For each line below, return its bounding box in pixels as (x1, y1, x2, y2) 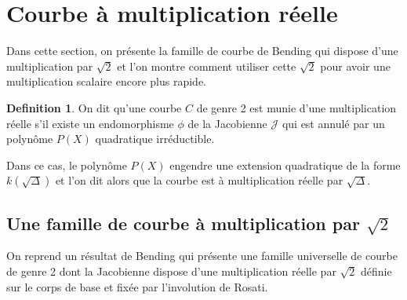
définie (360, 263, 392, 280)
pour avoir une (320, 57, 391, 74)
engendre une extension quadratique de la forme (169, 156, 401, 173)
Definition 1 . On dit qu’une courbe (6, 99, 182, 115)
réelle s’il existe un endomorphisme (6, 115, 174, 131)
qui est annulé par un (282, 115, 385, 131)
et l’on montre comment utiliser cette (117, 57, 296, 74)
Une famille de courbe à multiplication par (6, 210, 360, 235)
